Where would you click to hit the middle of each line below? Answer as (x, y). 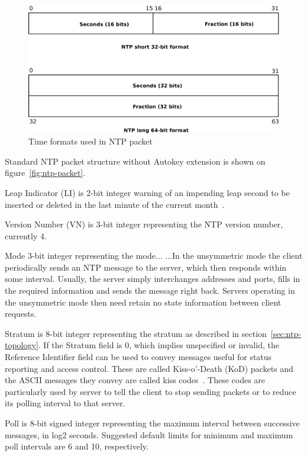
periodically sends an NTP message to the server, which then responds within (146, 267)
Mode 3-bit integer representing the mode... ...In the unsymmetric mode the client (154, 256)
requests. (21, 314)
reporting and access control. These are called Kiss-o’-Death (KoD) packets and (149, 368)
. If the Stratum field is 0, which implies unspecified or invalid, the (159, 345)
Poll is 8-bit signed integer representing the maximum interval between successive (152, 423)
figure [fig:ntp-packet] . (45, 173)
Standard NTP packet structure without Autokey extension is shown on (135, 161)
